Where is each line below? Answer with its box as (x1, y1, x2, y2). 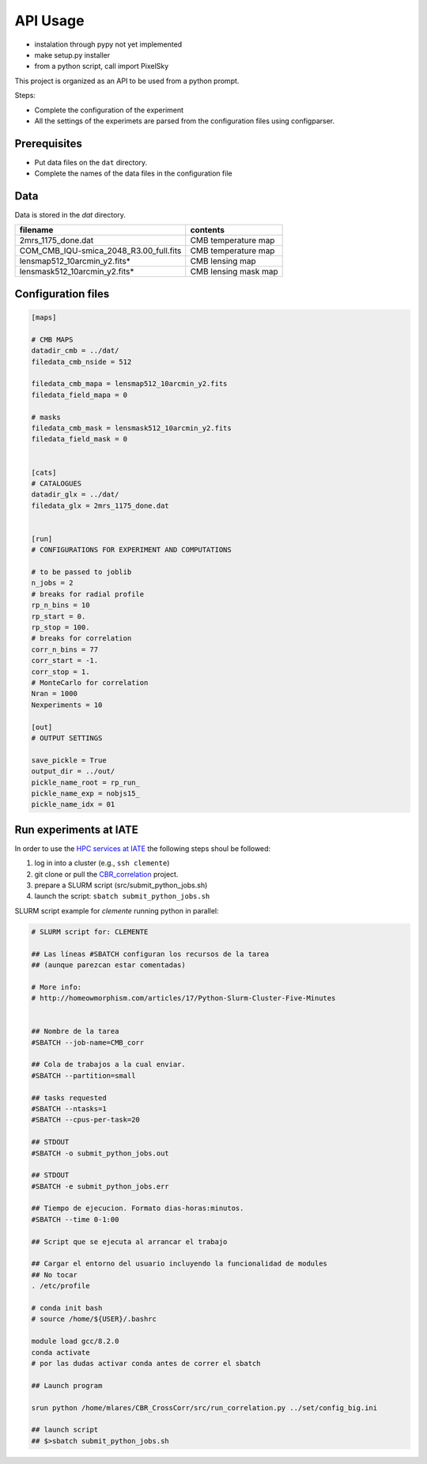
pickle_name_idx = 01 (31, 800, 115, 809)
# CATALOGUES (31, 479, 82, 488)
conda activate (31, 1348, 90, 1356)
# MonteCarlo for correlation (31, 678, 149, 687)
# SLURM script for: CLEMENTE (31, 927, 149, 936)
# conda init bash (31, 1303, 103, 1312)
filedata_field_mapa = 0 (31, 390, 128, 399)
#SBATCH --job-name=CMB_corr (31, 1038, 145, 1047)
